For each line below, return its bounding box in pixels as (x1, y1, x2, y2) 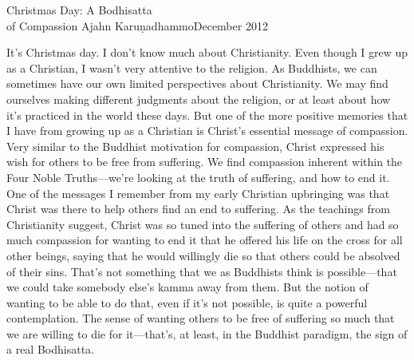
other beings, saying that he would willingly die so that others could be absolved (6, 247, 400, 263)
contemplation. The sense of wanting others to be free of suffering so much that (6, 310, 395, 326)
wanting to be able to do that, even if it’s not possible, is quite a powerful (6, 294, 368, 311)
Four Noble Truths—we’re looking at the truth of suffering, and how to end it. (6, 168, 390, 185)
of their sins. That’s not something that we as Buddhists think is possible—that (6, 263, 397, 279)
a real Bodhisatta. (6, 341, 94, 358)
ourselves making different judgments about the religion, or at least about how (6, 90, 391, 107)
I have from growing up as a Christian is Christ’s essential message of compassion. (6, 122, 408, 139)
